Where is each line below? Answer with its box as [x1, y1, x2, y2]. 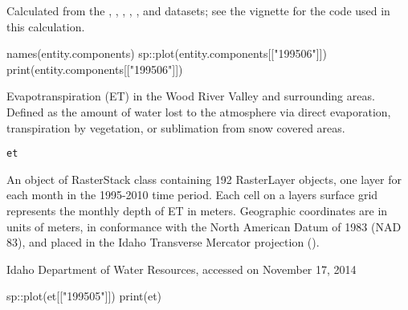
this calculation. [6, 18, 85, 35]
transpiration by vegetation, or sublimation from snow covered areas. [6, 119, 345, 136]
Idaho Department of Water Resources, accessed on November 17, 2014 [6, 260, 357, 277]
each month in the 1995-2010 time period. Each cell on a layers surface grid [6, 186, 378, 203]
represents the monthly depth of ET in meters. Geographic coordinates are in [6, 202, 388, 218]
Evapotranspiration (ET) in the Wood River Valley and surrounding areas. [6, 88, 375, 104]
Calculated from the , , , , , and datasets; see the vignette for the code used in [6, 2, 390, 18]
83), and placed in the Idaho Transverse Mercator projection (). [6, 234, 320, 251]
